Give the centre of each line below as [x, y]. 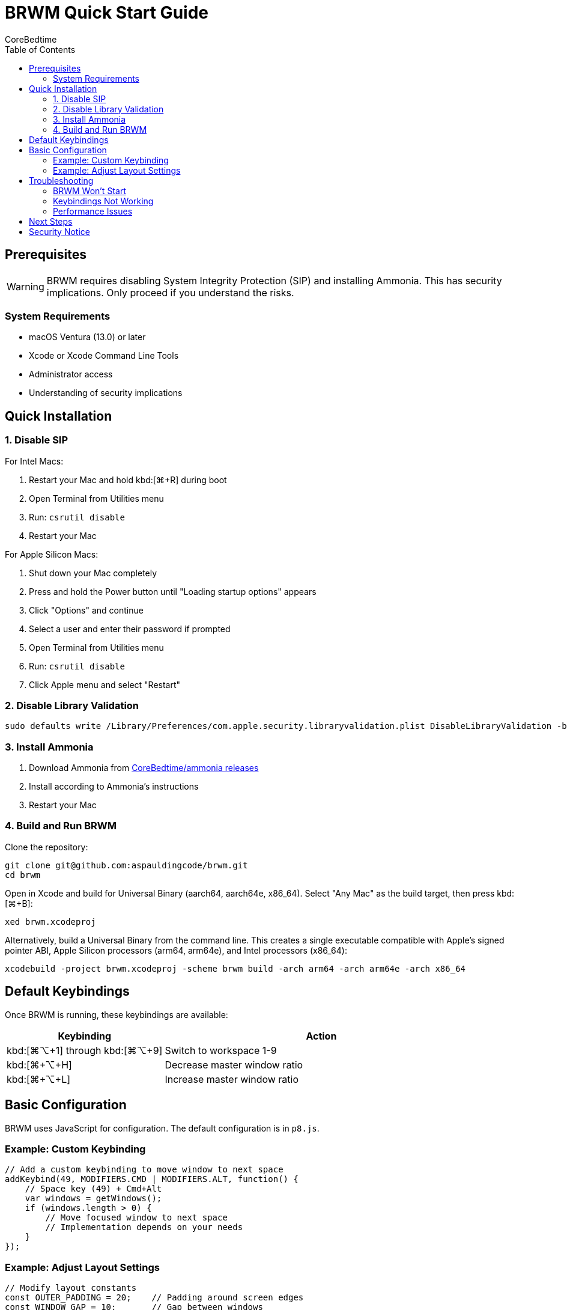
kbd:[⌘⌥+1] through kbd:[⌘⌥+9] [85, 1050]
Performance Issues [93, 211]
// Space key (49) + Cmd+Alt [93, 1189]
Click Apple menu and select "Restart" [105, 684]
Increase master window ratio [232, 1079]
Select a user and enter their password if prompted [130, 629]
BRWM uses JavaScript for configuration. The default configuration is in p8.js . [162, 1128]
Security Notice [59, 231]
